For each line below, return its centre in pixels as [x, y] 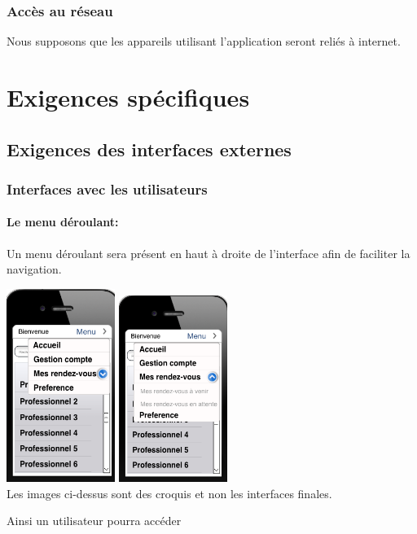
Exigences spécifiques [128, 97]
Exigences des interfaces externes [149, 149]
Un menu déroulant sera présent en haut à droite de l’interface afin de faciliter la [208, 253]
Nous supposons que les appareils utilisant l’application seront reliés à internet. [204, 41]
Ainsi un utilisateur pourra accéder [94, 521]
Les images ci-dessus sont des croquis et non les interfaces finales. [169, 493]
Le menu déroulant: [63, 222]
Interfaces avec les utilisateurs [107, 188]
